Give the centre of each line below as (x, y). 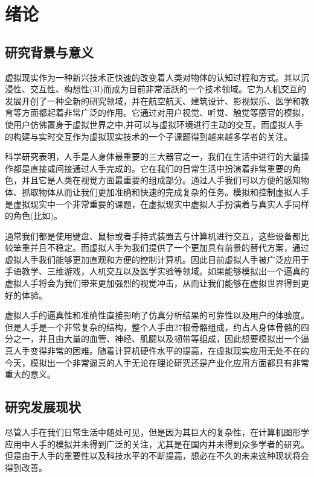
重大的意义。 (30, 374)
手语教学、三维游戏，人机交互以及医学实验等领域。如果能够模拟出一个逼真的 (157, 271)
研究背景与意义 (49, 52)
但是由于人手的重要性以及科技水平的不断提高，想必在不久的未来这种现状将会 (157, 456)
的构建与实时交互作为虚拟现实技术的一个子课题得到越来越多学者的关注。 (149, 136)
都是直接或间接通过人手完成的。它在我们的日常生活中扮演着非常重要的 (152, 168)
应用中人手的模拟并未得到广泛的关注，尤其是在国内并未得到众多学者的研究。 (157, 444)
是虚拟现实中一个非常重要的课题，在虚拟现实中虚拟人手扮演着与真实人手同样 (157, 204)
